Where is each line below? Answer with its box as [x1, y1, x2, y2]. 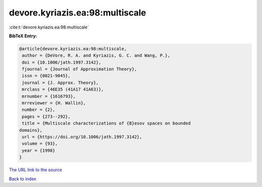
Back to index [9, 176, 36, 182]
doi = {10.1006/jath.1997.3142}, [22, 60, 101, 65]
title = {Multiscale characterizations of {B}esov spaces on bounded [22, 121, 191, 126]
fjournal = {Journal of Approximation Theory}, [22, 66, 137, 72]
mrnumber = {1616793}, [22, 93, 76, 99]
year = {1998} [22, 148, 55, 153]
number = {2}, [22, 107, 55, 112]
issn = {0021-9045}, [22, 73, 71, 78]
